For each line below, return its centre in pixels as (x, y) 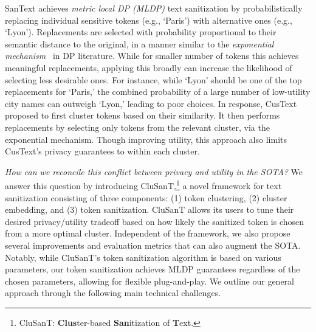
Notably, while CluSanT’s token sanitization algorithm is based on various (143, 257)
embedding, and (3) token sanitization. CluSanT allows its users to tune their (149, 209)
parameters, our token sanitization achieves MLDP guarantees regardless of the (153, 269)
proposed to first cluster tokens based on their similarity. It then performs (143, 115)
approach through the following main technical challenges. (113, 293)
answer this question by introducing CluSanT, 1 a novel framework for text (143, 185)
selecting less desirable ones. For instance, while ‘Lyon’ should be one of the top (153, 79)
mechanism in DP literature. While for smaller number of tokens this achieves (152, 56)
